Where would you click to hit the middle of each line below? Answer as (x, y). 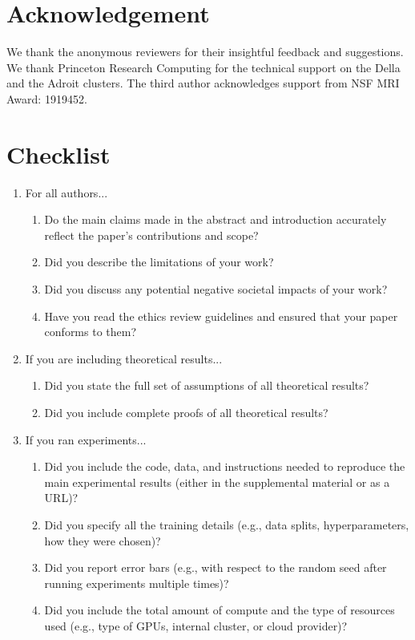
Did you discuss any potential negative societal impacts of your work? (216, 289)
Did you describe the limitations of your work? (159, 262)
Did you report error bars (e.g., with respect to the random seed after (216, 567)
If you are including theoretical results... (124, 358)
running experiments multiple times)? (137, 583)
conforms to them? (91, 332)
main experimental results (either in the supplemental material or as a (217, 482)
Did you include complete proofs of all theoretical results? (186, 412)
